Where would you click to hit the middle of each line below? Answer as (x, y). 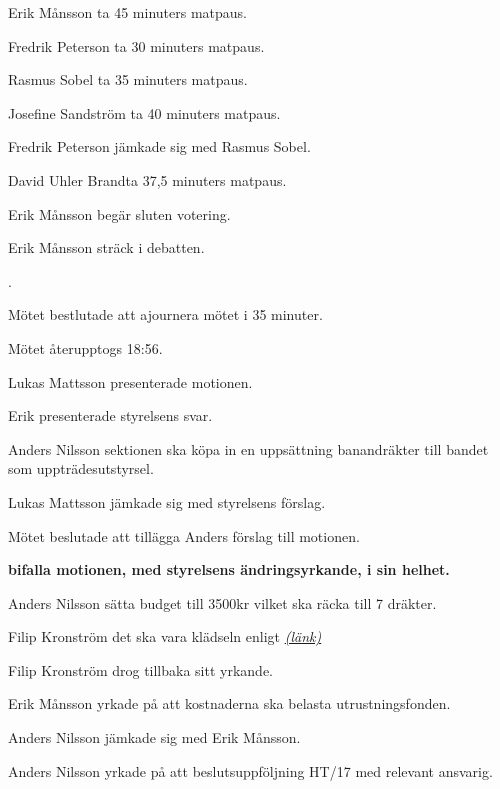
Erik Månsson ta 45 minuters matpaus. (127, 12)
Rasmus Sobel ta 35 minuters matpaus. (128, 79)
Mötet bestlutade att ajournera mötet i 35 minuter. (165, 314)
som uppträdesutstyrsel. (81, 468)
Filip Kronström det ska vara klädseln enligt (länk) (165, 636)
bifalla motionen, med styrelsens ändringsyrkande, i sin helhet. (229, 569)
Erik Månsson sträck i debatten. (106, 247)
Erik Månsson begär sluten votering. (119, 213)
